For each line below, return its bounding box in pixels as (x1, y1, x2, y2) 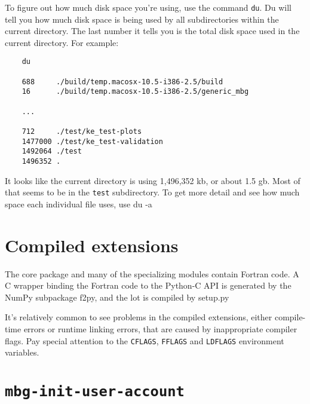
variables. (5, 346, 39, 359)
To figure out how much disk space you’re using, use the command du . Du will (5, 1, 291, 13)
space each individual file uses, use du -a (5, 197, 152, 210)
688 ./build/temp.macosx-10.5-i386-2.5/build (22, 77, 223, 86)
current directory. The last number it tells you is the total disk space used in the (5, 25, 300, 37)
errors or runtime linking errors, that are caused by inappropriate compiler (23, 323, 297, 335)
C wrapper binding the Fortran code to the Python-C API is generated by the (5, 279, 291, 292)
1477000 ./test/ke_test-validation (22, 137, 163, 146)
